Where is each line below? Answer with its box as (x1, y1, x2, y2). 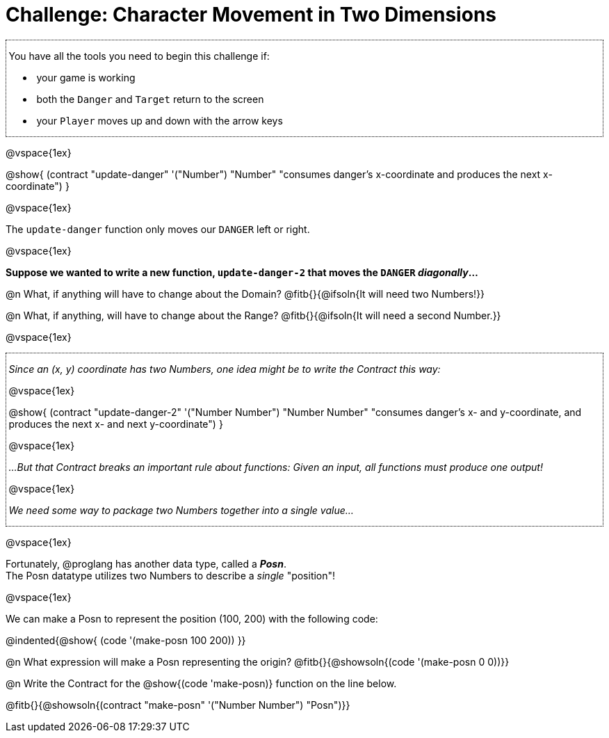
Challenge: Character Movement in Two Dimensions (6, 3, 496, 26)
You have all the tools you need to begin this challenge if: (8, 49, 270, 62)
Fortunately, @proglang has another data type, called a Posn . (6, 557, 286, 570)
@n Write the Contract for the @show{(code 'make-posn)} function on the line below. (6, 677, 397, 689)
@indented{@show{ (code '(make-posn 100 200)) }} (6, 634, 246, 646)
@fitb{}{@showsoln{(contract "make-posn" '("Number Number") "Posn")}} (6, 698, 350, 711)
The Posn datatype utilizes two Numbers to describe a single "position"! (6, 569, 336, 581)
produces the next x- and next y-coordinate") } (8, 417, 223, 430)
